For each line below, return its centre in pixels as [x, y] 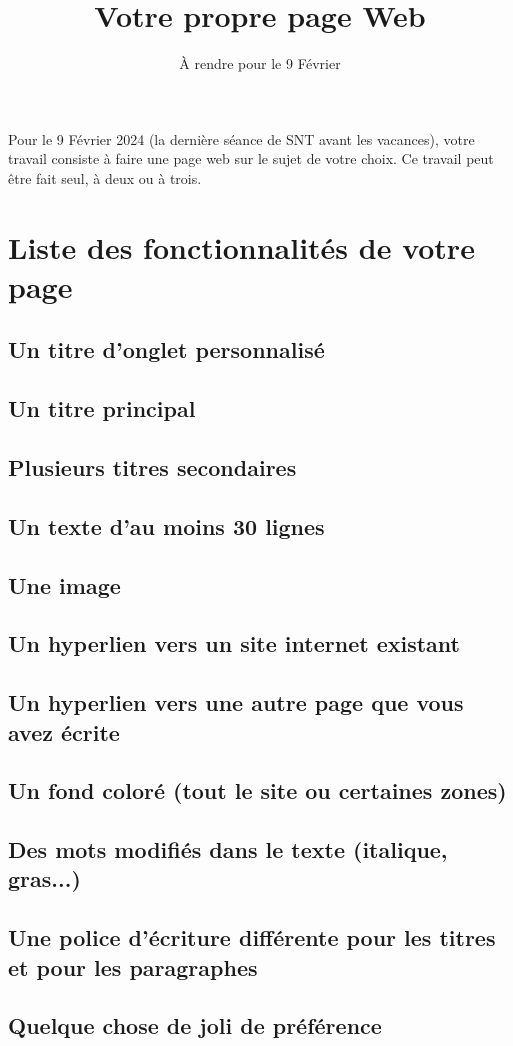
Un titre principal [102, 408]
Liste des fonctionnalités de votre [241, 246]
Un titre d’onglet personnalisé [166, 349]
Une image [64, 584]
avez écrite [64, 731]
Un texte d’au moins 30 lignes [166, 525]
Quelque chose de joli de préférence [195, 1025]
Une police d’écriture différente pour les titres [252, 937]
